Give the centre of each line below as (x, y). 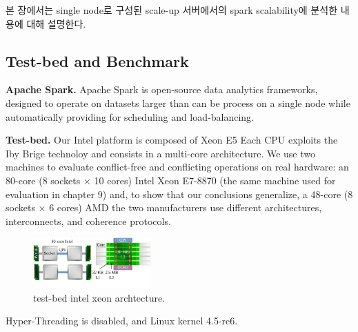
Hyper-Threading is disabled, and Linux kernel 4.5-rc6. (122, 321)
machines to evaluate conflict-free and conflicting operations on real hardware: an (177, 167)
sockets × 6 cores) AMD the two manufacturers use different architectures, (164, 207)
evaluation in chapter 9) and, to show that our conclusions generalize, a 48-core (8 (179, 194)
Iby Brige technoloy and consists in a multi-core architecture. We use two (160, 153)
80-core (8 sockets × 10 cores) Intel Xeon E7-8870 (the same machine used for (171, 180)
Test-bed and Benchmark (97, 60)
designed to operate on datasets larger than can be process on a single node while (178, 102)
